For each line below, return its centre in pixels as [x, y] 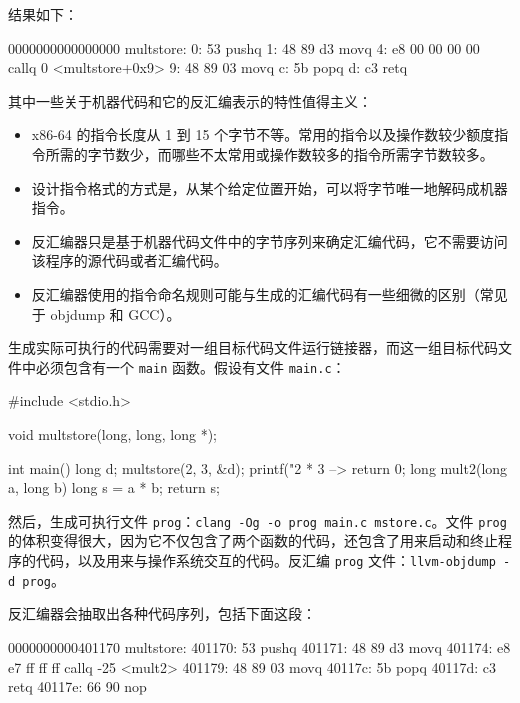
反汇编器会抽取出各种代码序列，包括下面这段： [162, 613]
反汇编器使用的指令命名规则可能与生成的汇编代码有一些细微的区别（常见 [269, 293]
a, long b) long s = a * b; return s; [114, 487]
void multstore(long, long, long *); [112, 433]
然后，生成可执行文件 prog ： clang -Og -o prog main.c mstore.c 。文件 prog [257, 520]
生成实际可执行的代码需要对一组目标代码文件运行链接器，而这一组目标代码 [253, 347]
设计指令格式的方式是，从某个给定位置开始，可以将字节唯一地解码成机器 [269, 187]
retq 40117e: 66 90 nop [77, 686]
